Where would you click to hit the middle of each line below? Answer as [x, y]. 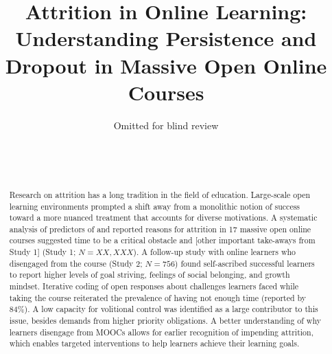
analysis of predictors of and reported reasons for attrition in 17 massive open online [160, 229]
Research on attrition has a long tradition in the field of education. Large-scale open [160, 194]
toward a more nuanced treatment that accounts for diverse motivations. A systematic [163, 218]
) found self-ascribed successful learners [245, 263]
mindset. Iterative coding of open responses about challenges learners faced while [154, 286]
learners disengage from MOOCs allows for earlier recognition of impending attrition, [161, 332]
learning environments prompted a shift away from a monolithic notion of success [155, 206]
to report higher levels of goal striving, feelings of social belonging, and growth [150, 275]
